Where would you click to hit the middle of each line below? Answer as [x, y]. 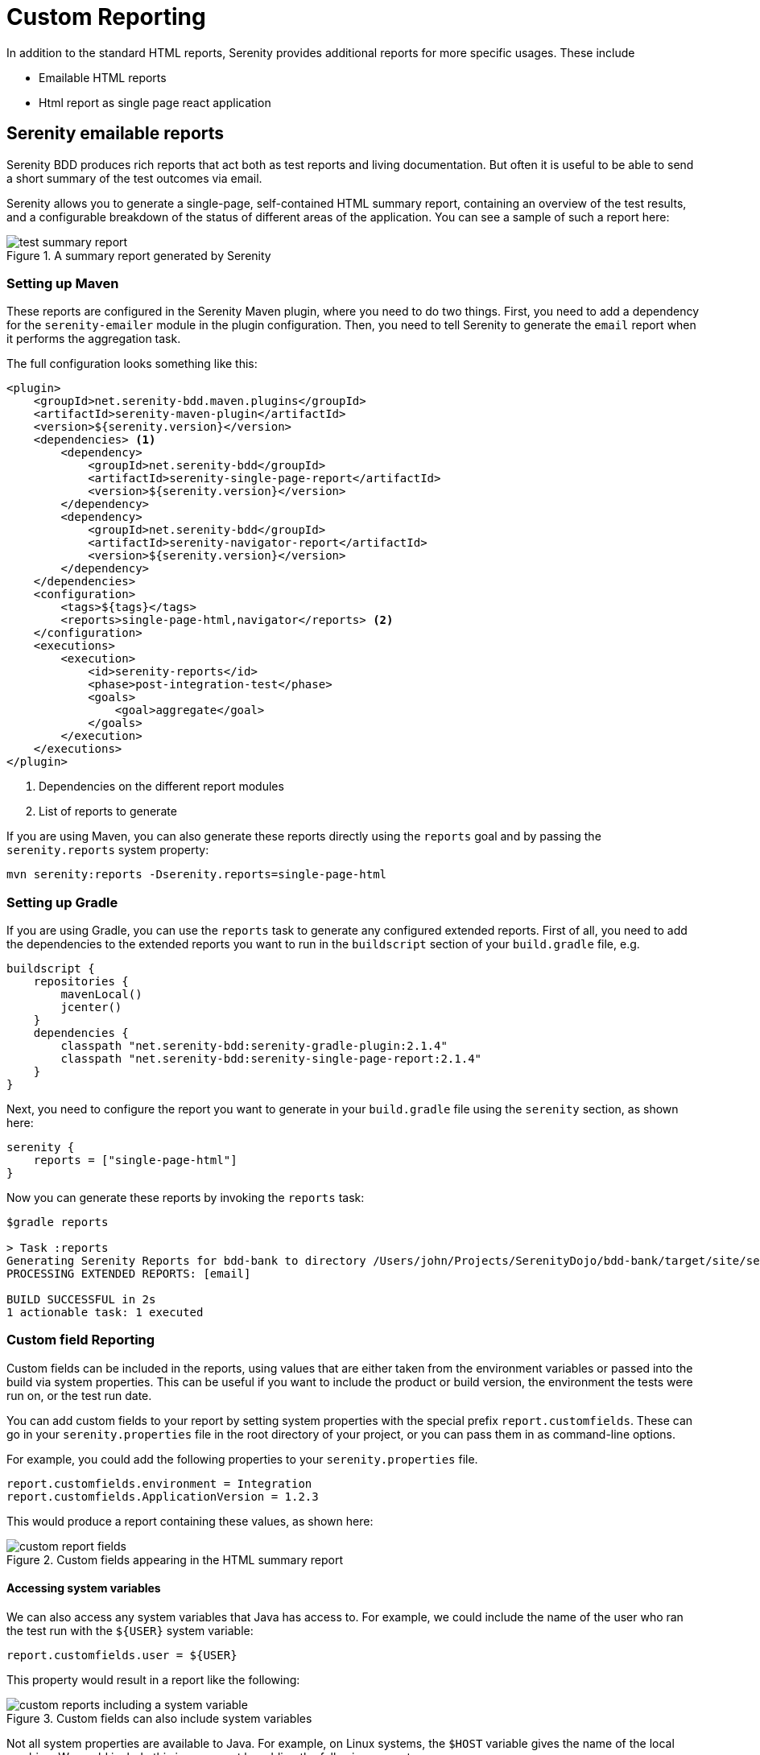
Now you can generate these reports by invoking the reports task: [186, 1198]
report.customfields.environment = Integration [159, 1483]
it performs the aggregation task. [94, 339]
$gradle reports [58, 1222]
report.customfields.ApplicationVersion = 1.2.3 [163, 1496]
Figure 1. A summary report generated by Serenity [139, 255]
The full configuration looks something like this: [132, 364]
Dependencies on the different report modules [161, 787]
